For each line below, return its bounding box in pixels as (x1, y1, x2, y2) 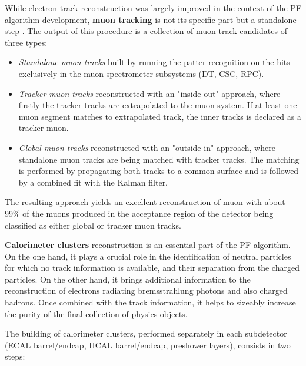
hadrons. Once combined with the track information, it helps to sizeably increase (5, 296, 296, 308)
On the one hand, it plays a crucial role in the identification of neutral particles (5, 250, 291, 262)
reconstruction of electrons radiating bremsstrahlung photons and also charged (5, 284, 288, 297)
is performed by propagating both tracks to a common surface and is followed (18, 164, 299, 177)
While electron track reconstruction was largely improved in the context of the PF (5, 2, 301, 14)
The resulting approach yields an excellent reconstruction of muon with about (5, 196, 285, 208)
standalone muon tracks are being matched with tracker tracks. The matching (18, 153, 300, 165)
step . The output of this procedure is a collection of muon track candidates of (5, 25, 287, 37)
